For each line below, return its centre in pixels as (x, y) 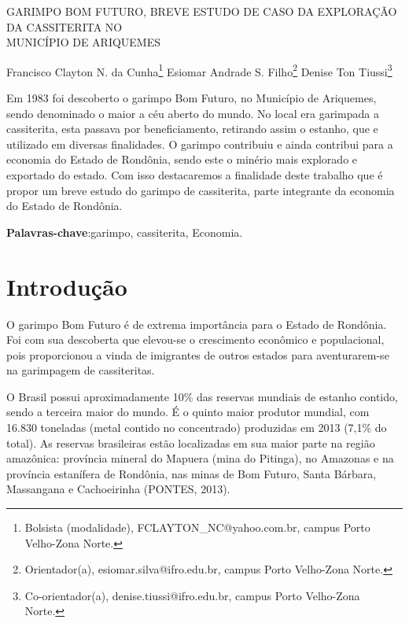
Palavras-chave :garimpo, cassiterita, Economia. (125, 232)
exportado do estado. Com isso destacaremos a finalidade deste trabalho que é (195, 175)
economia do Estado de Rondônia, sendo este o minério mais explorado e (182, 159)
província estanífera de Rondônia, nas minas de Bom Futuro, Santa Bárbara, (192, 473)
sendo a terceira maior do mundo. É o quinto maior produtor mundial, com (188, 412)
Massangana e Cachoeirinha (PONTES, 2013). (118, 489)
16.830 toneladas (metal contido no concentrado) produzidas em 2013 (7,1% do (197, 428)
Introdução (67, 286)
